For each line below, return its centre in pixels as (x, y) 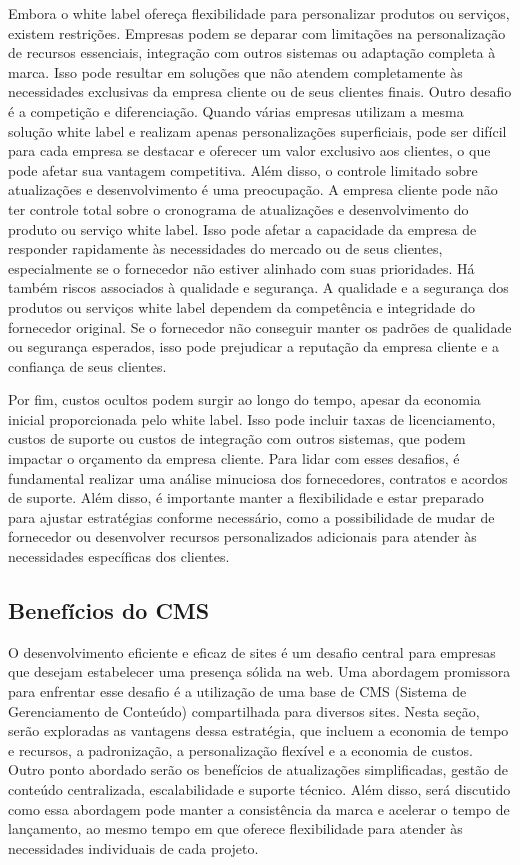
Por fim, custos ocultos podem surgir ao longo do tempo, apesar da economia (244, 399)
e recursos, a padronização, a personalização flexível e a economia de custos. (240, 749)
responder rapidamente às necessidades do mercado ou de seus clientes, (225, 248)
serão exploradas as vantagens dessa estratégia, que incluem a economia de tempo (258, 730)
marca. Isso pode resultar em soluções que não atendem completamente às (235, 71)
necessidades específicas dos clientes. (119, 556)
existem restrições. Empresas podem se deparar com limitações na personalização (257, 32)
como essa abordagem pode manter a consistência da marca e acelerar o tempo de (259, 808)
